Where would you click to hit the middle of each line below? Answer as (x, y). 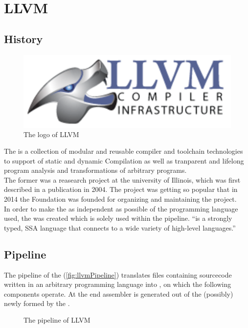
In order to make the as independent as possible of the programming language (121, 208)
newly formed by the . (37, 303)
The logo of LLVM (51, 134)
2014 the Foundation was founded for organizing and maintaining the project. (120, 199)
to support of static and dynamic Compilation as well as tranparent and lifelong (124, 160)
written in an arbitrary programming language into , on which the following (118, 284)
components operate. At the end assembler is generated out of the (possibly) (119, 293)
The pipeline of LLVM (57, 319)
